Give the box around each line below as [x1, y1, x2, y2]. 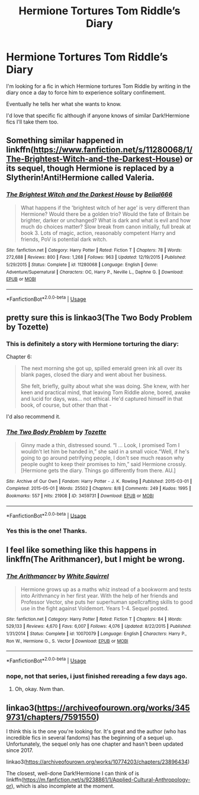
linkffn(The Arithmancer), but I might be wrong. [6, 554, 185, 564]
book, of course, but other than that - [20, 401, 112, 409]
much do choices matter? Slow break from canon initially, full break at [20, 223, 191, 230]
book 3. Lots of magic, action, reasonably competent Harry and [20, 229, 176, 236]
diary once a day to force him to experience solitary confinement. [6, 89, 166, 96]
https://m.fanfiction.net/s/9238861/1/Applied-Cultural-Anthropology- [23, 776, 191, 783]
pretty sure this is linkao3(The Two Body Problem [6, 312, 192, 322]
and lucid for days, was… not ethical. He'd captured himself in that [20, 395, 183, 403]
